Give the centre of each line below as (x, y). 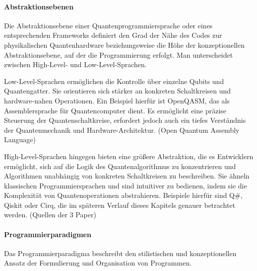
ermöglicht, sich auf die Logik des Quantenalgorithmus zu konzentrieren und (120, 166)
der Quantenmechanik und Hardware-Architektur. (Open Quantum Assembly (122, 130)
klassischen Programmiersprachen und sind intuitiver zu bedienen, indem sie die (126, 185)
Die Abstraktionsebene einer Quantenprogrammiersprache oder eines (108, 25)
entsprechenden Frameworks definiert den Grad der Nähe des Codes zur (113, 35)
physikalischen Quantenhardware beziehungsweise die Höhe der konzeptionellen (124, 45)
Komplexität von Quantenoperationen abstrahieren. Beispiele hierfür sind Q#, (123, 195)
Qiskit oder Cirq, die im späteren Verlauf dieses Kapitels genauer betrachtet (120, 205)
